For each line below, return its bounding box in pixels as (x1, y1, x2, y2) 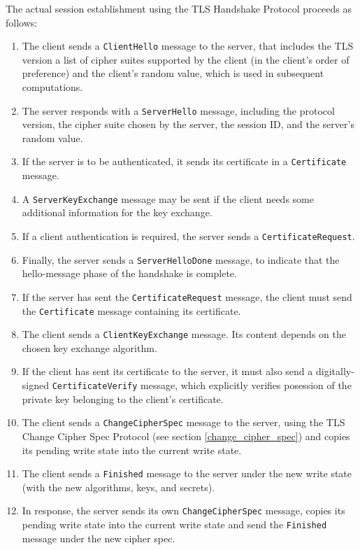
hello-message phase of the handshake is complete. (22, 266, 237, 281)
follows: (6, 15, 38, 29)
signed (22, 378, 49, 393)
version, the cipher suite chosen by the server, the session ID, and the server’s (22, 117, 354, 132)
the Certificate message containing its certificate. (22, 303, 241, 318)
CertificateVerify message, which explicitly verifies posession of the (52, 378, 352, 393)
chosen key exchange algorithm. (22, 340, 157, 355)
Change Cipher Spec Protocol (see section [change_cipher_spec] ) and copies (22, 428, 350, 443)
